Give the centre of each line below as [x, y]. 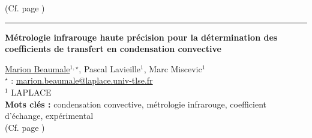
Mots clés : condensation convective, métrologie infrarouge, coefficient [136, 104]
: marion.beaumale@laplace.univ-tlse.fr [82, 80]
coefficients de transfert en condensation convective [113, 49]
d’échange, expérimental [49, 116]
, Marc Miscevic [173, 68]
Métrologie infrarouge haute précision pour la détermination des [141, 37]
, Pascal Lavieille [110, 68]
